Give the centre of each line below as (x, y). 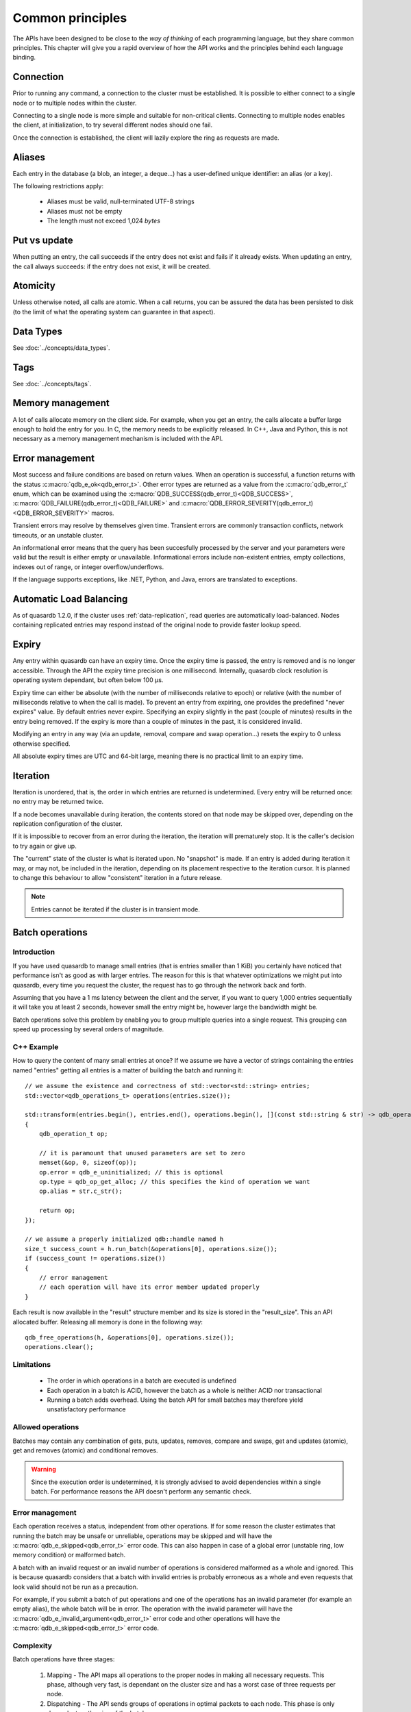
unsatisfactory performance (86, 1409)
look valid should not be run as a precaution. (75, 1587)
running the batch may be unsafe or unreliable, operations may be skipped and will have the (142, 1536)
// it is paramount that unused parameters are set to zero (142, 1153)
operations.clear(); (59, 1347)
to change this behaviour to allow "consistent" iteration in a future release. (117, 877)
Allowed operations (46, 1427)
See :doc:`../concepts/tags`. (52, 383)
